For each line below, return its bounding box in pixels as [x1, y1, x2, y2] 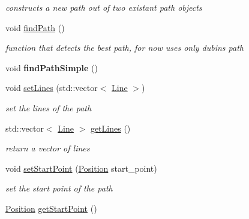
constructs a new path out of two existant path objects [5, 1, 202, 13]
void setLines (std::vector [5, 81, 98, 94]
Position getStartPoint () [5, 202, 97, 214]
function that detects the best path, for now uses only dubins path [5, 41, 244, 54]
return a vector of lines [5, 142, 90, 154]
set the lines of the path [5, 101, 92, 114]
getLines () [90, 121, 131, 134]
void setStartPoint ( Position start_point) [5, 162, 157, 174]
